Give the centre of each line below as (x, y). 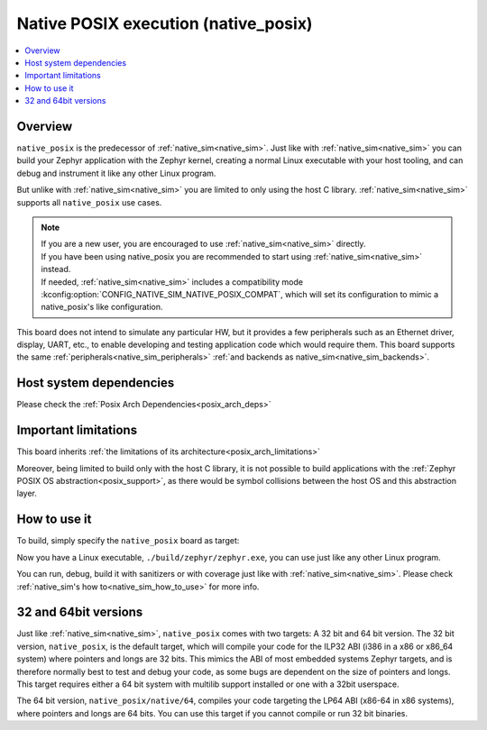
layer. (27, 493)
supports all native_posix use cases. (89, 202)
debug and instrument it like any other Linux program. (116, 173)
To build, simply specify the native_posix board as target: (128, 541)
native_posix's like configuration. (102, 307)
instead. (56, 269)
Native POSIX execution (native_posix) (165, 23)
